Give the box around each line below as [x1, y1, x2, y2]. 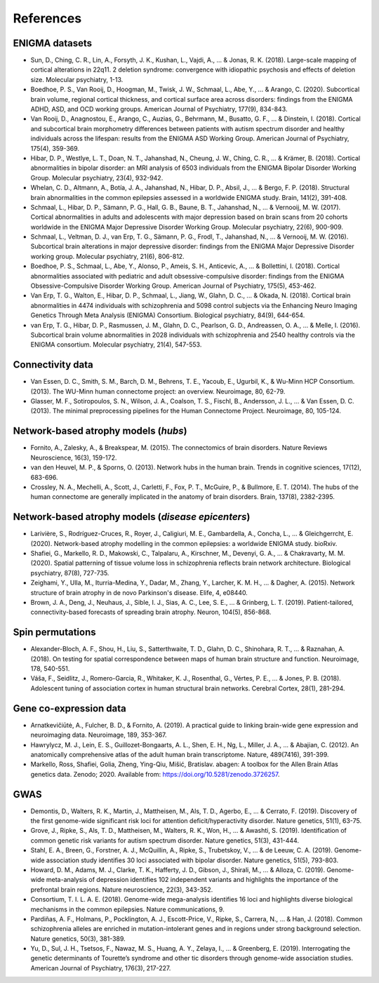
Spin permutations [13, 627, 96, 638]
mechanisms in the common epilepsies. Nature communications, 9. [30, 905, 225, 914]
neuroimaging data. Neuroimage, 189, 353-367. [30, 730, 168, 740]
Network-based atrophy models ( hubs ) [13, 425, 187, 437]
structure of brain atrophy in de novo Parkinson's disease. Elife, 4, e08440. [30, 588, 248, 596]
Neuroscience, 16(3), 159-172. [30, 453, 117, 462]
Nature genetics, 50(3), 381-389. [30, 934, 126, 943]
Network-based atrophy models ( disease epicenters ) [13, 511, 251, 523]
